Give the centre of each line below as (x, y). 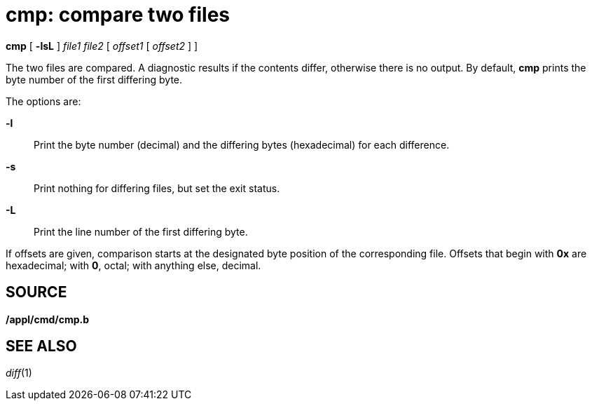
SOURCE (36, 292)
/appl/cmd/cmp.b (48, 319)
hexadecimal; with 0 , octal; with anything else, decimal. (133, 265)
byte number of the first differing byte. (94, 79)
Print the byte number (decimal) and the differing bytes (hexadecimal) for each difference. (242, 144)
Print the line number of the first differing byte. (141, 231)
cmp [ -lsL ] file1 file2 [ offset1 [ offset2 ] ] (102, 46)
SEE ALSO (41, 346)
